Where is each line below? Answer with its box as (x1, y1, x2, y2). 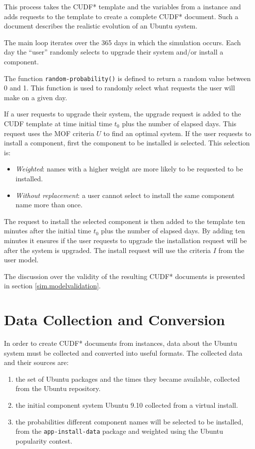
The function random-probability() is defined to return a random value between (4, 73, 251, 83)
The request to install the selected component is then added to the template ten (4, 216, 245, 226)
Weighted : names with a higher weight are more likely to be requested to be (15, 164, 243, 174)
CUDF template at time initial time (4, 118, 113, 128)
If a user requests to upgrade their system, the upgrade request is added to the (4, 109, 241, 119)
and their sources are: (4, 357, 69, 367)
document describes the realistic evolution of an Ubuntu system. (4, 21, 198, 31)
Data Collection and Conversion (4, 309, 225, 330)
